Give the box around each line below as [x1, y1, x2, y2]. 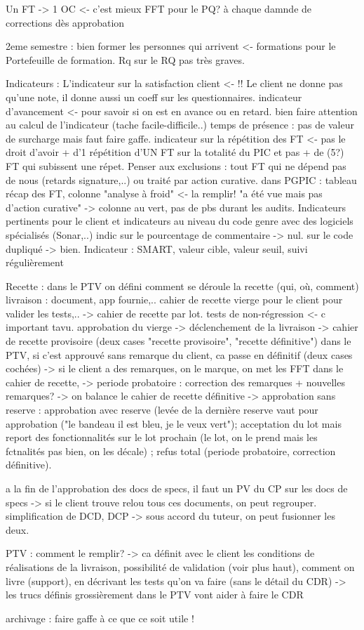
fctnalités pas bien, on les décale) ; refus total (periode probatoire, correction [6, 443, 336, 458]
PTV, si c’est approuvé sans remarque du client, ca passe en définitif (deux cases [6, 347, 353, 362]
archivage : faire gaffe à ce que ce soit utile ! [6, 610, 194, 625]
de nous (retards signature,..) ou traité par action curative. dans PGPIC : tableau [6, 172, 357, 187]
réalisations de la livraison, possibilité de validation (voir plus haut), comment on [6, 559, 355, 574]
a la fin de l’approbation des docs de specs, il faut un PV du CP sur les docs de [6, 481, 348, 495]
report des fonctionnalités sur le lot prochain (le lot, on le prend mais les [6, 430, 318, 445]
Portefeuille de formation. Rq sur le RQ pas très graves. [6, 52, 245, 67]
